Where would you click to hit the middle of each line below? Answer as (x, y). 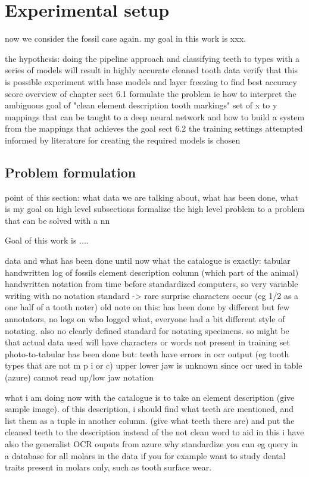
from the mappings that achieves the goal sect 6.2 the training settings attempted (154, 128)
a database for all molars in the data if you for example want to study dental (145, 455)
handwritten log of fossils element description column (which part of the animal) (152, 272)
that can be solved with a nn (57, 220)
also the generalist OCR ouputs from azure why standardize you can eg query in (152, 443)
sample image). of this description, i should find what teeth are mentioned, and (149, 409)
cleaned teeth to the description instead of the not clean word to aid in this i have (154, 432)
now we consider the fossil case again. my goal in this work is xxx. (125, 38)
